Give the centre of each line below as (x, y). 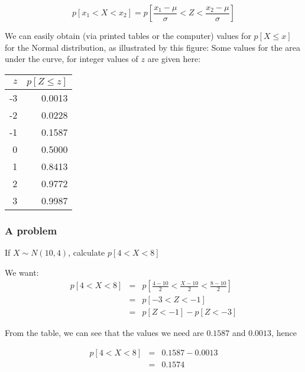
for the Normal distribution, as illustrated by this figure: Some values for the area (153, 47)
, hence (284, 333)
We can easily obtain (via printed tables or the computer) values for (128, 35)
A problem (31, 230)
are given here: (174, 59)
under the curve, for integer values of (72, 59)
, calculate (87, 252)
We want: (22, 272)
